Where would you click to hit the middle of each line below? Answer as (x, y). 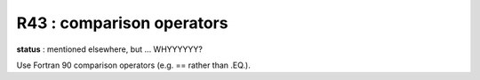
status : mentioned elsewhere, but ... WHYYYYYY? (110, 49)
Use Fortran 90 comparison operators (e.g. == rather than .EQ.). (133, 65)
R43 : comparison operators (122, 23)
